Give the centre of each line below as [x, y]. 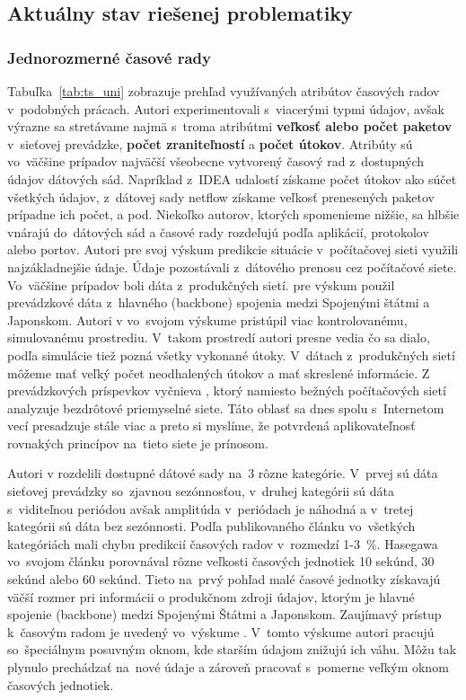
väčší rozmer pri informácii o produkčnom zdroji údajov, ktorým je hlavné [211, 596]
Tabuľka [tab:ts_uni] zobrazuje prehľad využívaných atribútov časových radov [224, 91]
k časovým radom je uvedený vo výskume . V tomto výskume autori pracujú [221, 631]
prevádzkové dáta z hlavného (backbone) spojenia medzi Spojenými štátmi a [219, 302]
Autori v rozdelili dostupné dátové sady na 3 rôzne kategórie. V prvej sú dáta [223, 473]
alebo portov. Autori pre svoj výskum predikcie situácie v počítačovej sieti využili [233, 249]
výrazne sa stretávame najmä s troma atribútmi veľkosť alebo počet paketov [230, 126]
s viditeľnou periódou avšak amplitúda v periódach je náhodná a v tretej [211, 508]
